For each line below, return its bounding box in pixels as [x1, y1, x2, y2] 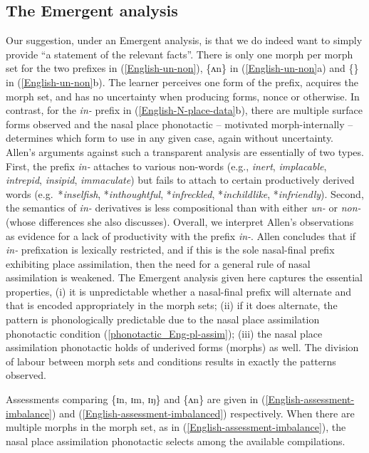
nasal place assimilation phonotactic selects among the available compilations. [6, 433, 345, 448]
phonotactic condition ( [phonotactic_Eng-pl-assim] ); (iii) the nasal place [6, 326, 323, 340]
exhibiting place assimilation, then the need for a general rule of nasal [6, 256, 311, 271]
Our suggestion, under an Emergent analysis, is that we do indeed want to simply [6, 33, 363, 48]
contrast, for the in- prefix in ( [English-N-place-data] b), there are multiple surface [6, 103, 363, 118]
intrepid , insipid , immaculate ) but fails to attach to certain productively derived [6, 172, 355, 187]
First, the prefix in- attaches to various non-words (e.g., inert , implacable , [6, 158, 327, 173]
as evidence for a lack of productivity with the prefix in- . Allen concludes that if [6, 228, 356, 243]
